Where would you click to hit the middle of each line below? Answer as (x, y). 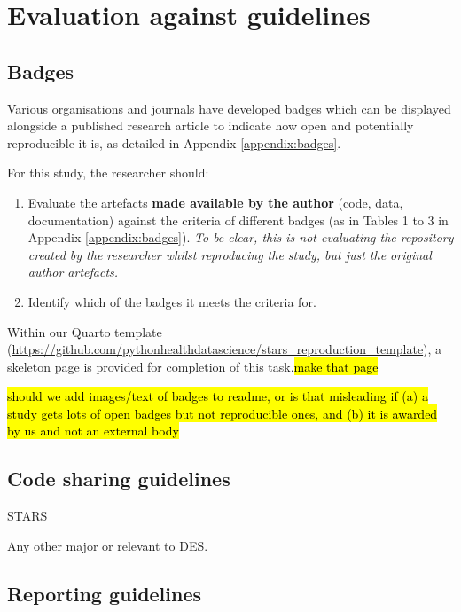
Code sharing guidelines (119, 479)
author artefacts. (73, 272)
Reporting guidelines (105, 593)
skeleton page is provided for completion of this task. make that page (193, 366)
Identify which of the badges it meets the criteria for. (172, 301)
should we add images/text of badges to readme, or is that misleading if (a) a (218, 396)
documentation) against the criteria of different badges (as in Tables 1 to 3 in (238, 220)
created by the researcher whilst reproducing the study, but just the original (230, 254)
